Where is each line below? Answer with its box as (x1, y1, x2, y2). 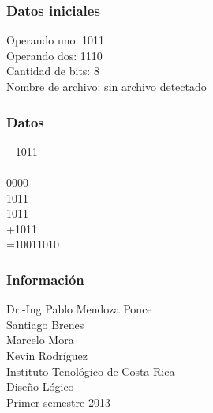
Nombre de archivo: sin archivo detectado (6, 78, 207, 94)
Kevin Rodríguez (6, 347, 88, 363)
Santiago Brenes (6, 316, 84, 332)
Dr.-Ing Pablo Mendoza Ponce (6, 301, 152, 317)
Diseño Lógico (6, 378, 74, 395)
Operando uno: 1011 (6, 32, 105, 48)
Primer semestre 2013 (6, 393, 110, 410)
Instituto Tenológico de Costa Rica (6, 362, 175, 379)
